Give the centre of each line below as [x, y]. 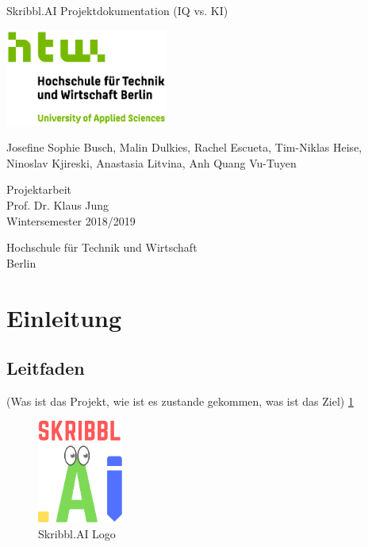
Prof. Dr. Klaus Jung [58, 204]
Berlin [21, 262]
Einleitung [64, 317]
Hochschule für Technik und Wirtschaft [102, 247]
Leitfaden [46, 368]
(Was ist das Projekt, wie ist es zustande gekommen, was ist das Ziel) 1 [180, 401]
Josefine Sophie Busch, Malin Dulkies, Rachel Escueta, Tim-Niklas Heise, [184, 147]
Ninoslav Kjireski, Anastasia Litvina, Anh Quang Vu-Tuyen [151, 162]
